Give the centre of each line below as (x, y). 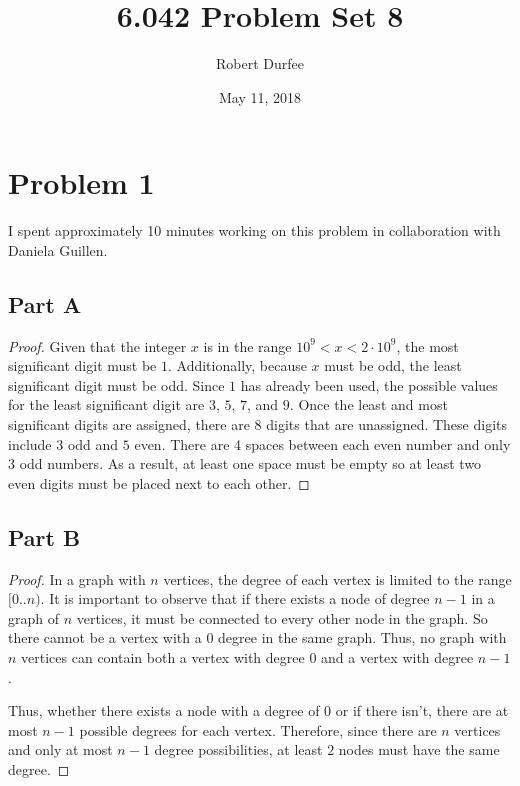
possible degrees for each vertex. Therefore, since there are (258, 729)
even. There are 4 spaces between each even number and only (322, 443)
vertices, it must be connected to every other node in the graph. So (282, 617)
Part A (45, 303)
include (30, 443)
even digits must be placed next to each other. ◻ (159, 482)
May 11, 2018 (260, 96)
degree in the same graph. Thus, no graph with (362, 637)
